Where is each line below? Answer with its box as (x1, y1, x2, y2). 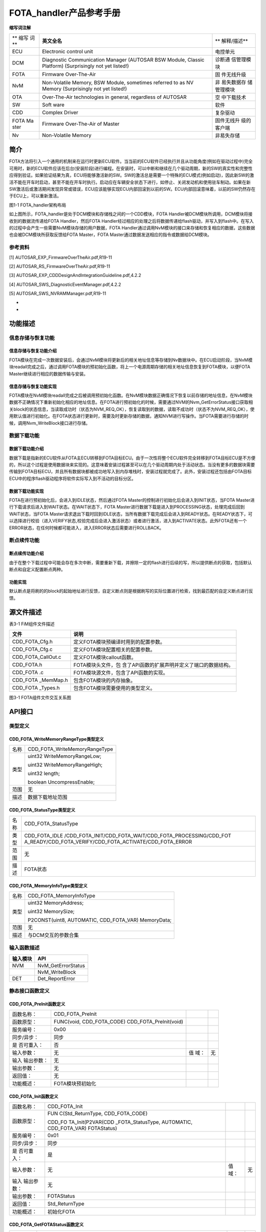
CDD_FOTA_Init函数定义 (9, 1093, 59, 1099)
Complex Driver (42, 109, 78, 116)
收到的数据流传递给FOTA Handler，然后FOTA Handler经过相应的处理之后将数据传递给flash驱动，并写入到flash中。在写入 (9, 218, 254, 224)
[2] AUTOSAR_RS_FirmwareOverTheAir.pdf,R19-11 (9, 263, 110, 269)
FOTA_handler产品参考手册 (9, 7, 121, 18)
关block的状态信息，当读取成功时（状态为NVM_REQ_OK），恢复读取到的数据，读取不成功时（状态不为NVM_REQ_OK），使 (9, 406, 255, 412)
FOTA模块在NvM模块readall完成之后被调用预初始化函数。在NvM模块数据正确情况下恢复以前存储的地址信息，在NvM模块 (9, 392, 253, 398)
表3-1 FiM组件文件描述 (9, 621, 55, 627)
